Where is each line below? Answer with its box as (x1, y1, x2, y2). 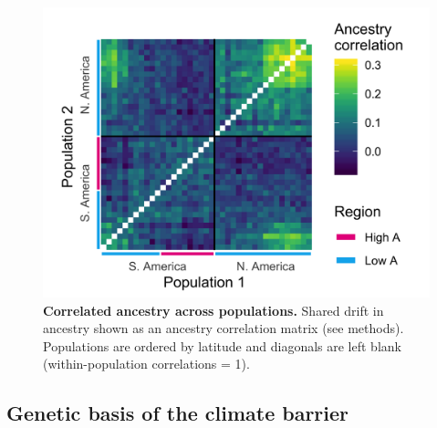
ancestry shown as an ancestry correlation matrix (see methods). (43, 318, 404, 338)
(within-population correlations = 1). (43, 354, 250, 373)
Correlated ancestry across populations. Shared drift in (43, 300, 384, 319)
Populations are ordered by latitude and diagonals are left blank (43, 336, 401, 355)
